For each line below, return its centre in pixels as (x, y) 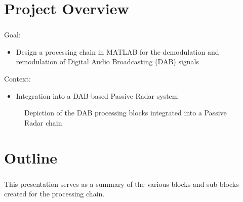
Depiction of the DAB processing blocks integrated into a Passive (126, 113)
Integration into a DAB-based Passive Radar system (97, 95)
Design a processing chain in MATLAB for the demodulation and (117, 51)
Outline (31, 157)
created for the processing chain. (54, 194)
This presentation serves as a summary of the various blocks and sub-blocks (121, 184)
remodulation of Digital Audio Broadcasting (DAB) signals (108, 62)
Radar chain (43, 122)
